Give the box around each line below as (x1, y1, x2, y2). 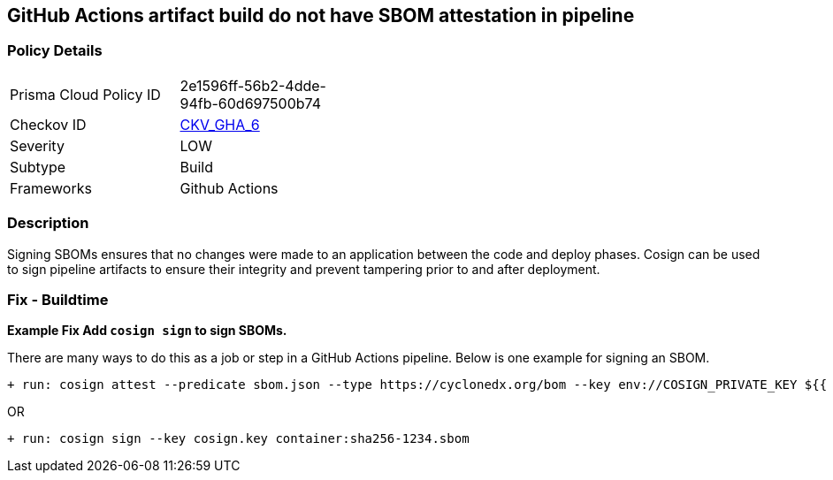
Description (7, 214, 89, 232)
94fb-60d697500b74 (180, 94, 322, 112)
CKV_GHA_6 (180, 115, 260, 133)
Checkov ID (10, 115, 87, 133)
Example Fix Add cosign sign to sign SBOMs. (7, 323, 287, 339)
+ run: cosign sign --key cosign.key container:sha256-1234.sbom (7, 431, 470, 446)
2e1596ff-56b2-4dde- (180, 76, 326, 95)
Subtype (10, 157, 66, 176)
